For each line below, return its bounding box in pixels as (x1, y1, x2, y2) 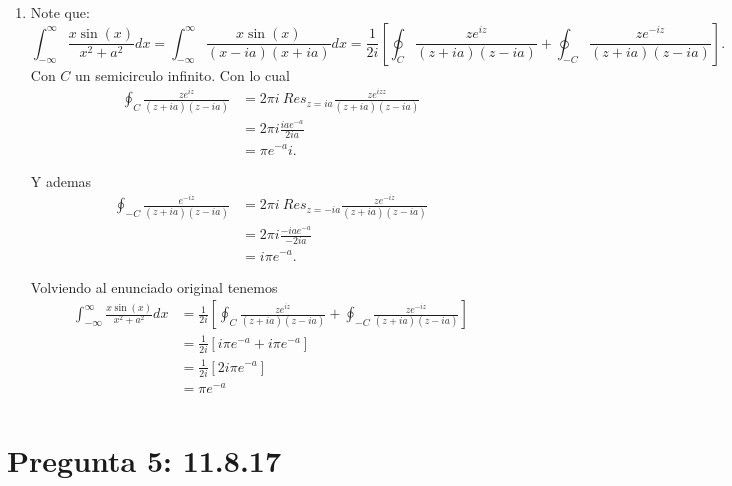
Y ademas (30, 170, 92, 191)
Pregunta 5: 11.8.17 (7, 440, 282, 481)
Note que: (30, 2, 90, 22)
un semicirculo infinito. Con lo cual (75, 64, 290, 85)
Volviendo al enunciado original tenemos (30, 276, 278, 297)
